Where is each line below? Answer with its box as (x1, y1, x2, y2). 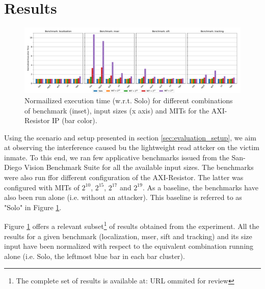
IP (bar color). (52, 115, 97, 126)
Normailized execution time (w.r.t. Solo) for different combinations (24, 95, 233, 105)
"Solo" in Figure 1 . (4, 201, 62, 212)
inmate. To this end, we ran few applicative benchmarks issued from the (4, 152, 229, 162)
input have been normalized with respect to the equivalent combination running (4, 241, 254, 251)
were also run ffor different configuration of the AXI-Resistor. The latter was (4, 172, 244, 183)
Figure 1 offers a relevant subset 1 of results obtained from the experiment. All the (4, 219, 259, 232)
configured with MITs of (4, 182, 79, 192)
